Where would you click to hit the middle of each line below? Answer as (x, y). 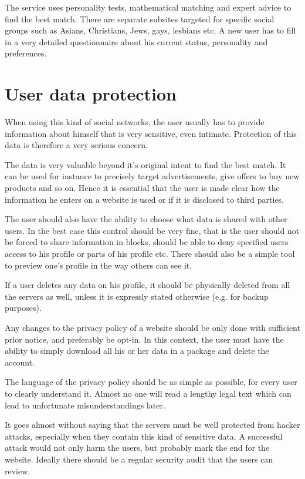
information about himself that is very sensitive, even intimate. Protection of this (151, 133)
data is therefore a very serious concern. (76, 145)
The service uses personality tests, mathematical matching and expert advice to (148, 7)
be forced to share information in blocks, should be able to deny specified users (147, 242)
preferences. (26, 53)
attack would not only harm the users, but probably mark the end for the (137, 448)
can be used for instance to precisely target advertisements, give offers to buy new (152, 176)
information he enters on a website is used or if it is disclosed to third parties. (145, 199)
